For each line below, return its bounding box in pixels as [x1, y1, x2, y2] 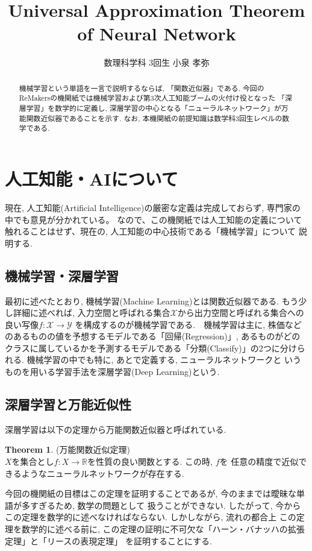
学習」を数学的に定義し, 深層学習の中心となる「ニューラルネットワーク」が [26, 103, 281, 113]
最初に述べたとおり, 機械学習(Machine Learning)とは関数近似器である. [5, 294, 279, 307]
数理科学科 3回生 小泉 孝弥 [104, 56, 210, 69]
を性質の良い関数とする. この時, [87, 455, 213, 468]
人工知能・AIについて [5, 166, 178, 190]
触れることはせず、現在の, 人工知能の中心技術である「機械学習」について [5, 225, 296, 238]
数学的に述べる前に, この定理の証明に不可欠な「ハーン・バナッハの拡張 [21, 523, 305, 535]
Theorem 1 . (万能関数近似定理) [5, 443, 130, 456]
